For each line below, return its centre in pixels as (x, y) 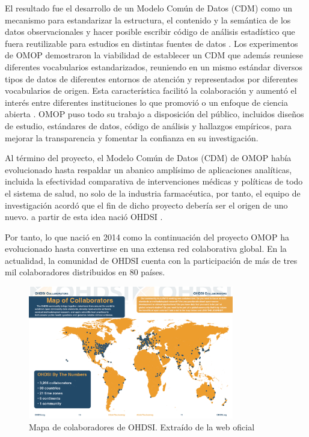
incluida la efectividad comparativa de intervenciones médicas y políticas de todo (154, 181)
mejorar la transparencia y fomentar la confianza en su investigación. (132, 137)
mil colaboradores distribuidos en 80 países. (85, 272)
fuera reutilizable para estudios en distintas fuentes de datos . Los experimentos (151, 43)
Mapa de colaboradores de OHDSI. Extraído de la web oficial (142, 426)
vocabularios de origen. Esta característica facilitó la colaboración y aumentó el (151, 90)
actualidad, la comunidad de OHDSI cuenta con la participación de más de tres (151, 260)
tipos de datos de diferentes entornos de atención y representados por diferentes (151, 78)
